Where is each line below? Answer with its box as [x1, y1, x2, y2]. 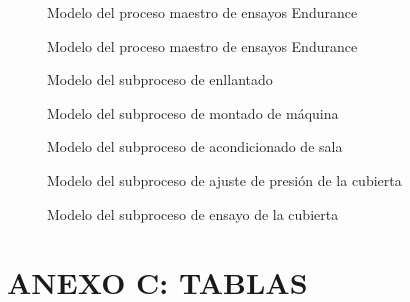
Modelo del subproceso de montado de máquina [47, 102, 339, 123]
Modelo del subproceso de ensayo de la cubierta [47, 203, 339, 224]
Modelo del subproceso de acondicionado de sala [47, 136, 343, 157]
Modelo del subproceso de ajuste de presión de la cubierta [47, 169, 402, 190]
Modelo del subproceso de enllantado [47, 69, 273, 90]
